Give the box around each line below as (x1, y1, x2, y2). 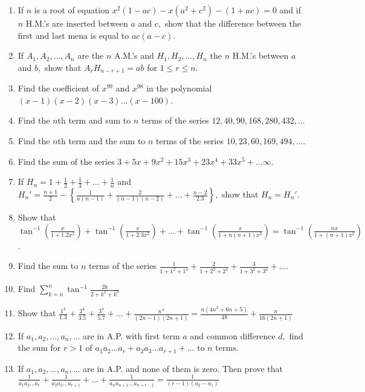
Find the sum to (18, 259, 79, 272)
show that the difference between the (164, 17, 302, 29)
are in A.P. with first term (83, 329, 180, 342)
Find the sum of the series (18, 154, 115, 167)
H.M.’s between (232, 49, 289, 62)
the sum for (18, 341, 61, 354)
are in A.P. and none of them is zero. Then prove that (83, 362, 283, 374)
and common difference (190, 329, 276, 342)
